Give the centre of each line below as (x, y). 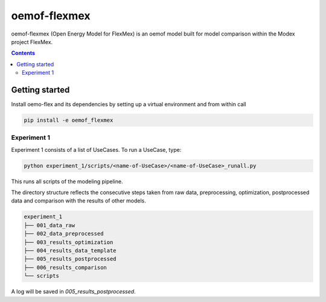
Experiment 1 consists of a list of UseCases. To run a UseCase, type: (96, 149)
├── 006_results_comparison (65, 267)
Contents (23, 53)
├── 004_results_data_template (70, 251)
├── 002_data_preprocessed (64, 234)
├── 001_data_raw (50, 225)
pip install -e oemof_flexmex (69, 120)
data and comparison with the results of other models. (78, 201)
